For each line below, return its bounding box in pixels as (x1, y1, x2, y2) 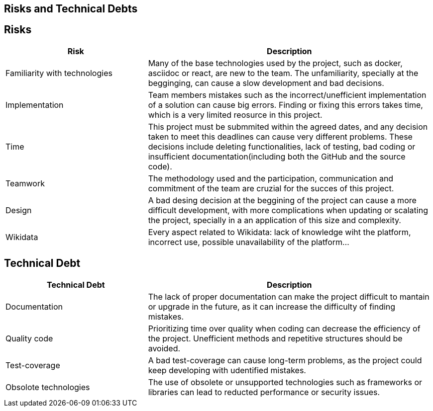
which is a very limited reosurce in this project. (148, 109, 323, 120)
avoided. (148, 343, 181, 353)
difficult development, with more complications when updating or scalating (148, 205, 428, 215)
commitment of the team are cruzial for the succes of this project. (148, 183, 394, 193)
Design (5, 205, 32, 215)
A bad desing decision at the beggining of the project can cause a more (148, 195, 417, 205)
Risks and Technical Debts (4, 2, 138, 15)
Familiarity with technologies (5, 68, 112, 78)
